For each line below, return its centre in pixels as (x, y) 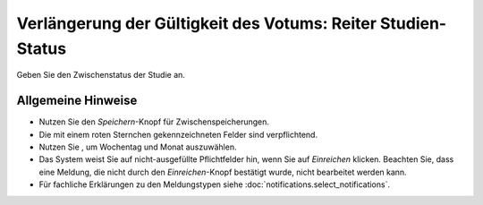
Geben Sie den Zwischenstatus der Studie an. (101, 75)
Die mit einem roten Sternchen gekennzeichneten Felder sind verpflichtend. (178, 134)
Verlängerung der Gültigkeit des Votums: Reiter (197, 23)
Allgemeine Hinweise (77, 101)
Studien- (413, 23)
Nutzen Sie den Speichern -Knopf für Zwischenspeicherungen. (154, 122)
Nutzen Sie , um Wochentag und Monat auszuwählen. (138, 147)
